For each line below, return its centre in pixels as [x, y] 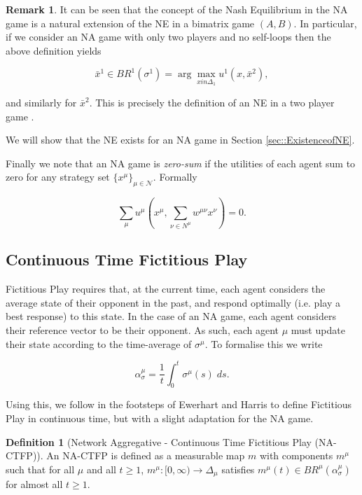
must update [318, 330]
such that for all [40, 469]
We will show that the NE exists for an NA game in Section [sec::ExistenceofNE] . [180, 140]
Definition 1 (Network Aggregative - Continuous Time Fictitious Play [159, 441]
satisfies [238, 469]
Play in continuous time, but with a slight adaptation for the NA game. [160, 418]
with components [296, 455]
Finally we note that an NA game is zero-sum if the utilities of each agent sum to [181, 163]
